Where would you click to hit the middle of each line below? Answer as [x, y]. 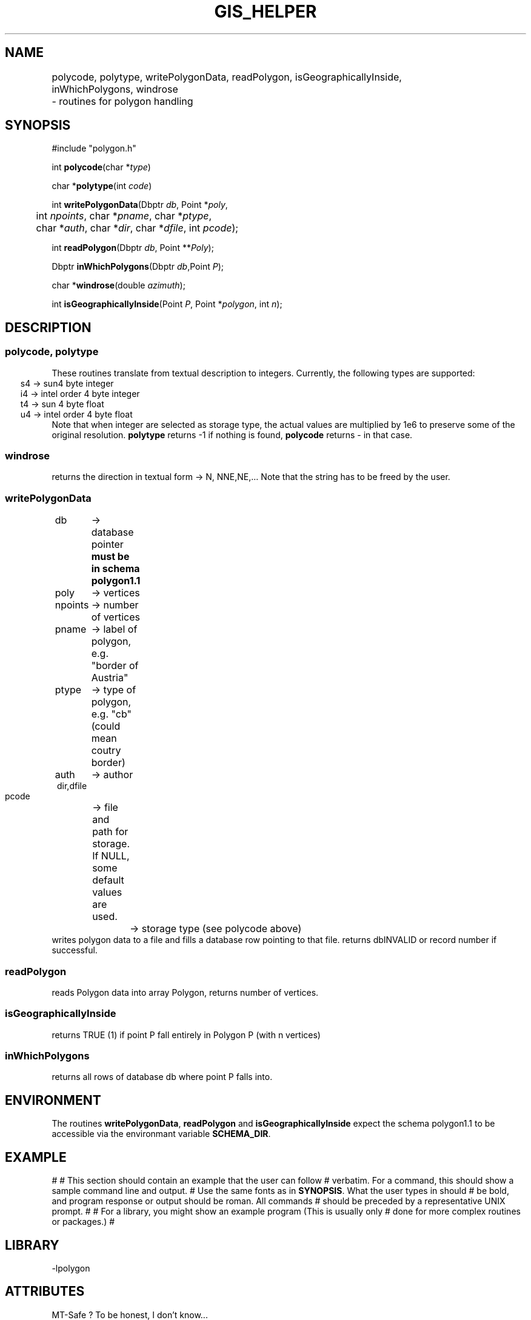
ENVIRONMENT [53, 1100]
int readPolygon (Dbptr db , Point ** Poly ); [133, 248]
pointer [107, 545]
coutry [106, 751]
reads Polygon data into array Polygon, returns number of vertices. [185, 992]
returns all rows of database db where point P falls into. [162, 1077]
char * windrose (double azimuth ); [119, 285]
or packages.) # [83, 1222]
